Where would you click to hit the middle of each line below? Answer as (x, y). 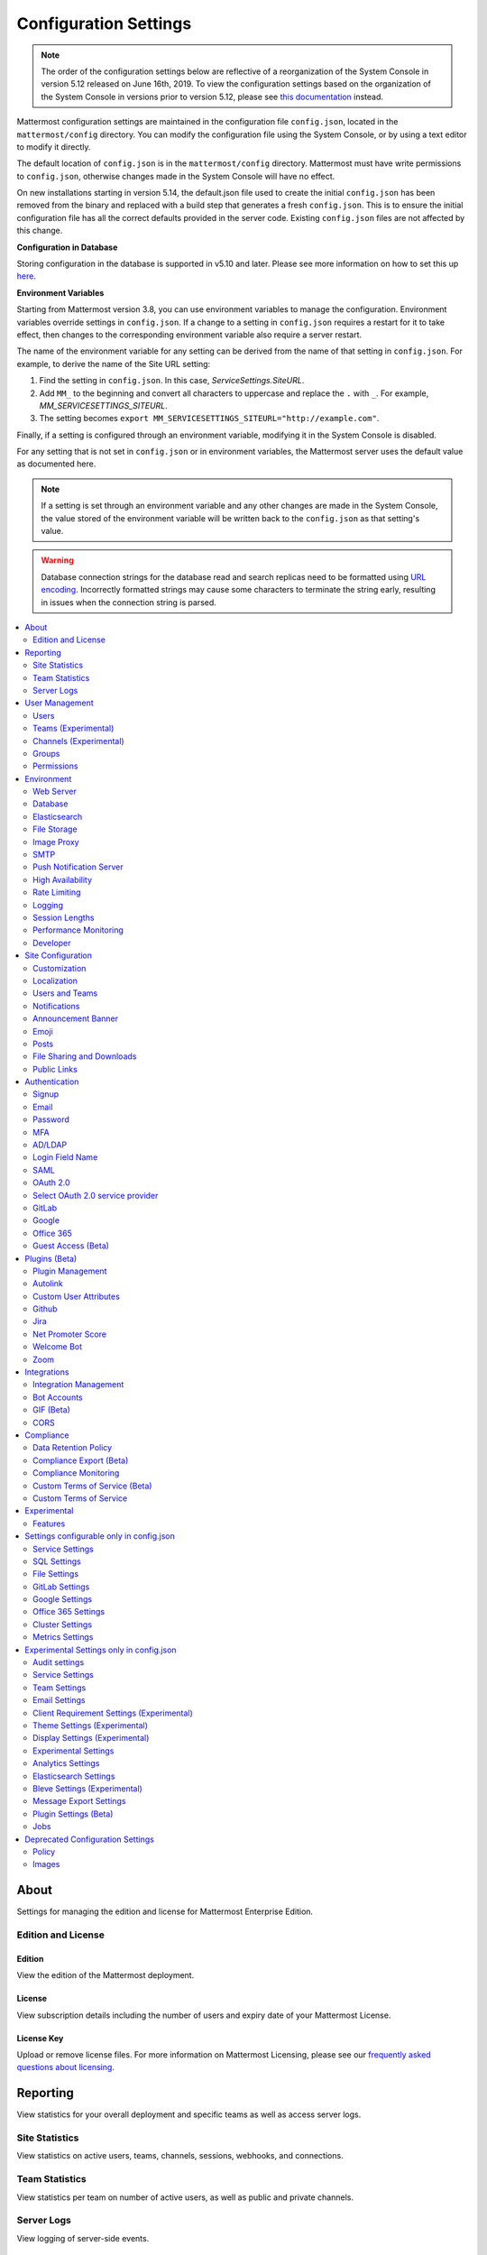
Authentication (52, 1081)
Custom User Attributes (77, 1296)
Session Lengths (64, 917)
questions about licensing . (65, 2067)
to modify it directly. (54, 147)
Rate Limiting (57, 892)
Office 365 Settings (69, 1612)
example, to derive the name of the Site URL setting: (114, 364)
